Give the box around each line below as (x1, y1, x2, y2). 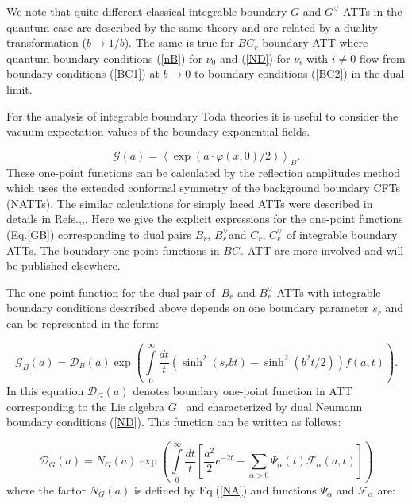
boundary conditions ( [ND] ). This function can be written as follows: (6, 414, 341, 430)
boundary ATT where (262, 34, 368, 51)
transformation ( (6, 34, 87, 51)
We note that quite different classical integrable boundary (6, 3, 287, 19)
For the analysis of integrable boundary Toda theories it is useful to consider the (6, 107, 399, 124)
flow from (359, 49, 406, 66)
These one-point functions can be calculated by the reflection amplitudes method (6, 164, 401, 180)
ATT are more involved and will (247, 241, 404, 258)
